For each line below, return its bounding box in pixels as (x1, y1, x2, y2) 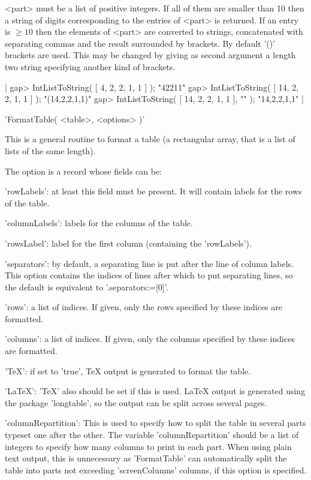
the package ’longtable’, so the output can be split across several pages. (5, 396, 267, 409)
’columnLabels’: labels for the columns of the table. (5, 217, 193, 229)
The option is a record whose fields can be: (5, 164, 162, 177)
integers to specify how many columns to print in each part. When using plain (5, 440, 292, 452)
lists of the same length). (5, 144, 96, 157)
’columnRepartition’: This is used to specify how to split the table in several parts (5, 416, 306, 429)
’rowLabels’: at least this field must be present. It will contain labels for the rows (5, 185, 302, 197)
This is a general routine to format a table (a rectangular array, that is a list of (5, 133, 295, 145)
